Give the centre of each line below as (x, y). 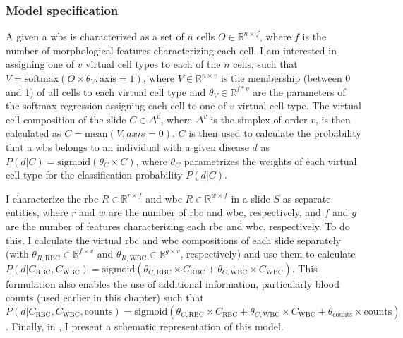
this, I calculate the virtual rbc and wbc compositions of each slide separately (173, 240)
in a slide (251, 198)
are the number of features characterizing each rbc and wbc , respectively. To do (178, 225)
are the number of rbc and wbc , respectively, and (215, 212)
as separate (307, 198)
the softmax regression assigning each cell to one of (116, 105)
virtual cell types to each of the (153, 64)
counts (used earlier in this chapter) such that (105, 297)
